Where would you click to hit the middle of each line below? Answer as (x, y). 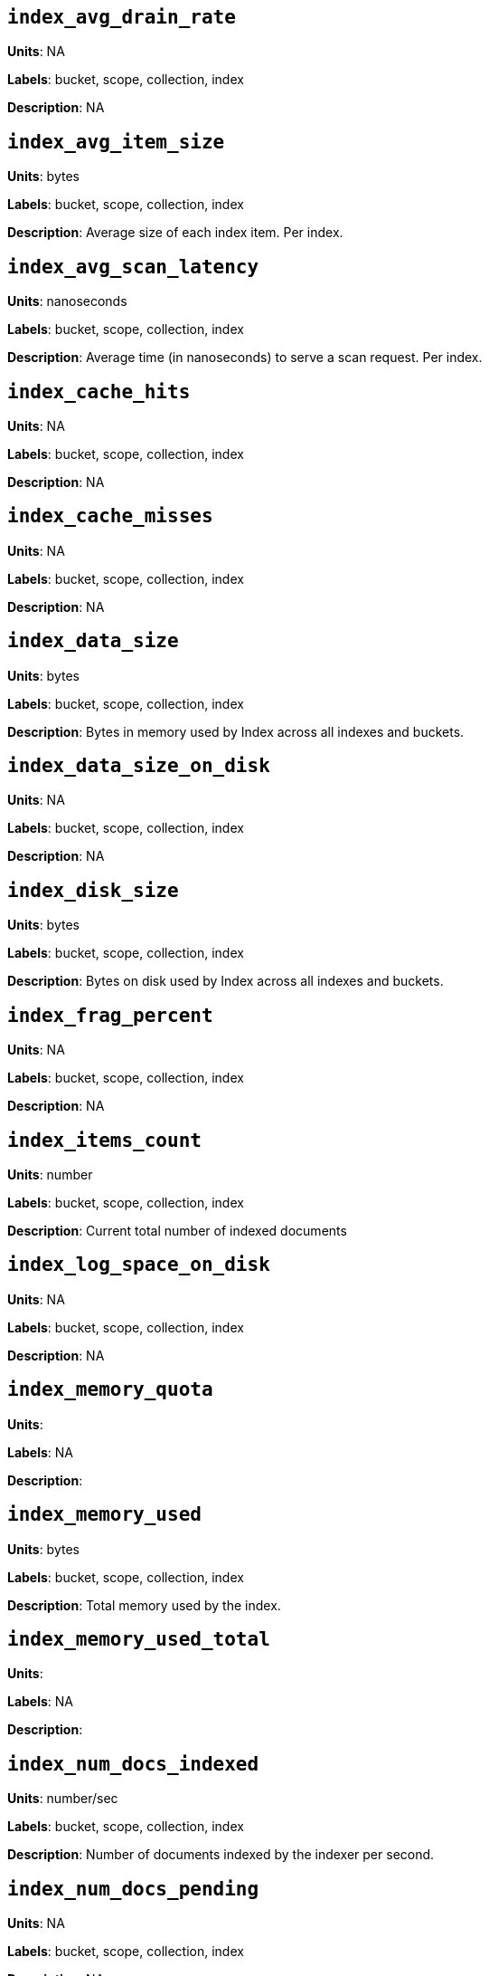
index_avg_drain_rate (122, 17)
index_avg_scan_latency (133, 267)
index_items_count (104, 1140)
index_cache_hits (99, 391)
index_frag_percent (110, 1015)
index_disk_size (93, 890)
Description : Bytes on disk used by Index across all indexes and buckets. (226, 981)
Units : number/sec (63, 1799)
